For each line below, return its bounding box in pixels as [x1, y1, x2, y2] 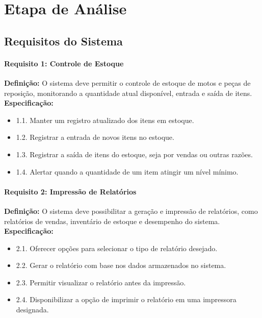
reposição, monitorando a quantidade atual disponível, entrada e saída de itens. [4, 87, 252, 98]
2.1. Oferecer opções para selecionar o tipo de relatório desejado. [16, 242, 218, 253]
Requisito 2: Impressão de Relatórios [4, 186, 137, 197]
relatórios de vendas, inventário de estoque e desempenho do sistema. [4, 215, 220, 226]
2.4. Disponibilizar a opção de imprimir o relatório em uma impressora [16, 294, 237, 305]
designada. [16, 304, 49, 315]
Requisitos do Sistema [4, 33, 123, 48]
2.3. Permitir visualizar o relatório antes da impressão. [16, 277, 186, 287]
